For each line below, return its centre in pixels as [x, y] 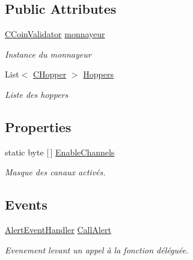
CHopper [50, 74]
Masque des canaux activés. [55, 172]
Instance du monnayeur [48, 54]
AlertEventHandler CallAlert [58, 230]
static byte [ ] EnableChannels [60, 152]
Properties [38, 126]
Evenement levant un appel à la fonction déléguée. [97, 249]
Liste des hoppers [37, 94]
